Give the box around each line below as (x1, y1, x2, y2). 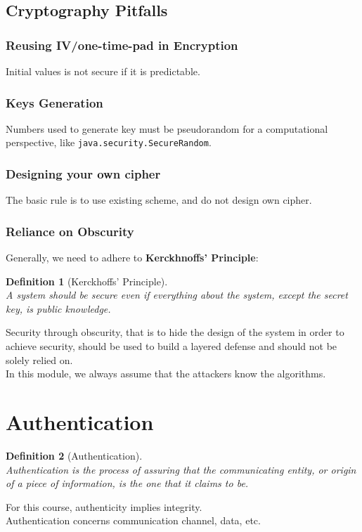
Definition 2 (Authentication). (6, 448, 143, 462)
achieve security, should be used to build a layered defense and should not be (6, 339, 337, 353)
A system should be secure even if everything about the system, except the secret (6, 287, 348, 302)
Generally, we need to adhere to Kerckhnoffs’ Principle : (6, 250, 259, 265)
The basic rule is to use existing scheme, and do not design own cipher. (6, 193, 312, 207)
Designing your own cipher (6, 164, 161, 182)
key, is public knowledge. (6, 301, 111, 316)
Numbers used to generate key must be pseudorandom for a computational (6, 121, 328, 136)
